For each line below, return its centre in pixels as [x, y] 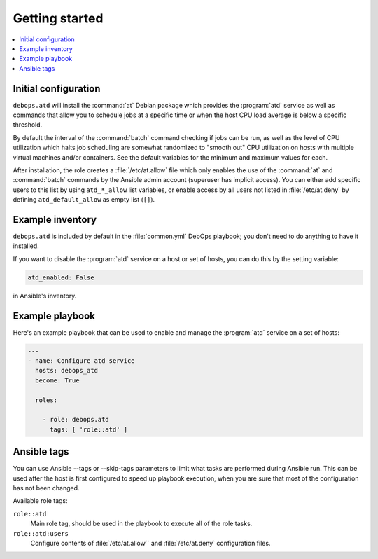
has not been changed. [46, 488]
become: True [57, 380]
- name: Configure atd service [82, 361]
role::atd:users [41, 533]
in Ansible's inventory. [45, 296]
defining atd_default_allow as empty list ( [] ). [84, 200]
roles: [47, 400]
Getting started [58, 18]
